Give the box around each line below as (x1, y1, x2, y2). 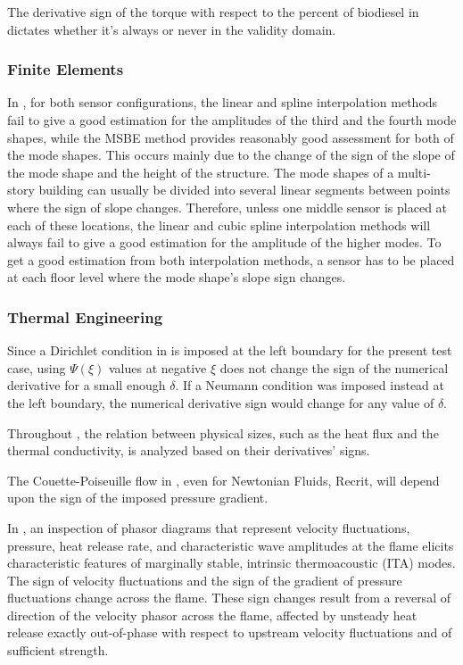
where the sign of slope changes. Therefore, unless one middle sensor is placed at (7, 197, 448, 216)
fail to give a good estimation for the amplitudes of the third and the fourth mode (7, 111, 457, 129)
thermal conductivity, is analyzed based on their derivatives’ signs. (7, 441, 370, 460)
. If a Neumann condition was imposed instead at (175, 376, 444, 395)
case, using (7, 358, 66, 377)
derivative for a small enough (7, 376, 166, 395)
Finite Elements (7, 58, 124, 80)
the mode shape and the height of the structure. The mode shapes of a (7, 162, 394, 181)
